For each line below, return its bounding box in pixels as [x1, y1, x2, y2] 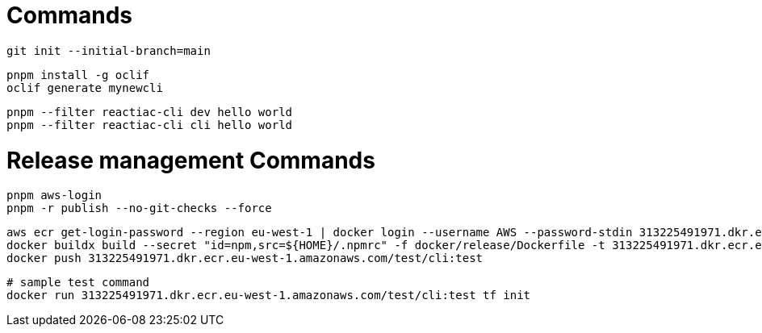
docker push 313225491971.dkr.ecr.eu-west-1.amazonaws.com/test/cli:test [6, 252, 484, 265]
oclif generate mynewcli [6, 81, 163, 94]
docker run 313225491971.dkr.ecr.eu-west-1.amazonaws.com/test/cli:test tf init [6, 289, 531, 302]
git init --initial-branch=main [6, 44, 211, 57]
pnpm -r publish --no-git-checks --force [6, 202, 272, 215]
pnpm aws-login [6, 189, 103, 202]
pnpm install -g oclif [6, 68, 150, 81]
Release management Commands [6, 146, 375, 174]
